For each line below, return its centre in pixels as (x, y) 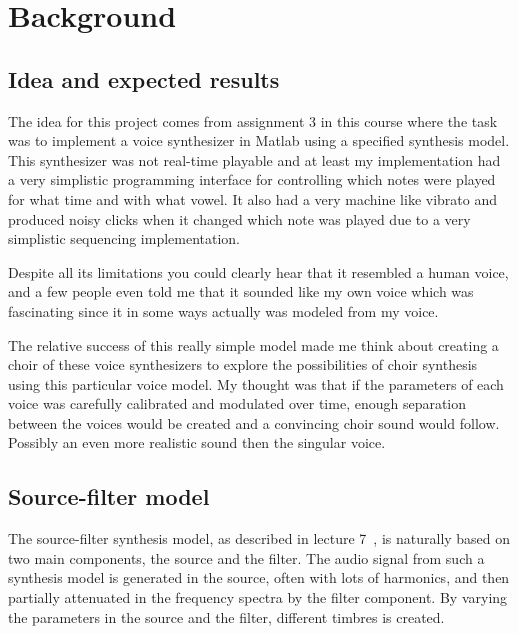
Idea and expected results (144, 78)
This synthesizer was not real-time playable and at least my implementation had (254, 159)
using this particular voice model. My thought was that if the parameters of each (256, 383)
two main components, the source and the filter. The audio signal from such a (246, 557)
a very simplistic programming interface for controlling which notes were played (252, 179)
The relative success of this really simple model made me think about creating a (253, 344)
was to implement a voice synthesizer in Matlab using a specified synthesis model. (259, 140)
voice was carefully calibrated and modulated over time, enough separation (237, 403)
